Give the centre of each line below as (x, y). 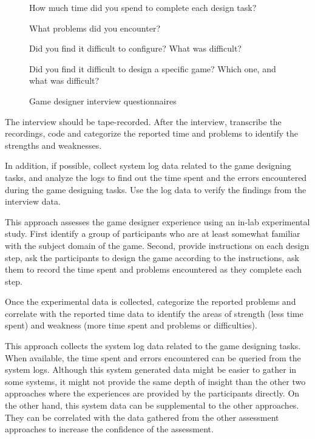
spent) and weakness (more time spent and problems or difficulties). (131, 325)
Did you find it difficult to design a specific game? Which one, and (153, 68)
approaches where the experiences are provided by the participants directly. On (152, 393)
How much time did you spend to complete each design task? (143, 7)
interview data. (33, 201)
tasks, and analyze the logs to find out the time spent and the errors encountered (156, 177)
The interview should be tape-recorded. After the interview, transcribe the (143, 121)
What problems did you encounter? (95, 28)
